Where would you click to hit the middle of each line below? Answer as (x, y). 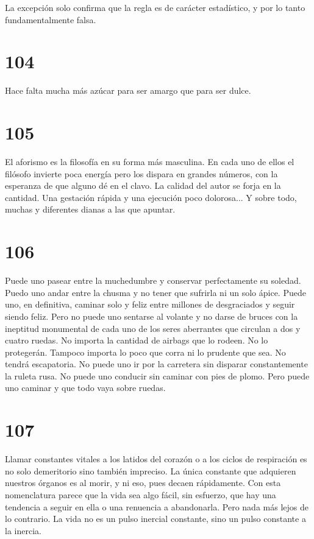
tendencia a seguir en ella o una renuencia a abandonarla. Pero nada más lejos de (157, 506)
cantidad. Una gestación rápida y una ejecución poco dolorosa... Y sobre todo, (151, 197)
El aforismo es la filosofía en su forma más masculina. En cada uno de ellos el (150, 162)
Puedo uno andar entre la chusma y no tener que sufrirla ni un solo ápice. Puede (155, 292)
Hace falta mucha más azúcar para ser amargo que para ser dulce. (128, 90)
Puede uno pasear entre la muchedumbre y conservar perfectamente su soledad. (153, 280)
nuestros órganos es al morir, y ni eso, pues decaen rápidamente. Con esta (143, 483)
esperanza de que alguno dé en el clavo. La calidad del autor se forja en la (143, 185)
